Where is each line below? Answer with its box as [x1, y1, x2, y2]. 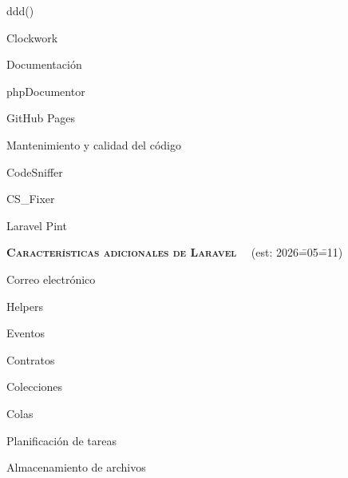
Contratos [6, 351, 55, 368]
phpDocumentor [6, 82, 85, 99]
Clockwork [6, 29, 58, 46]
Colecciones [6, 378, 63, 395]
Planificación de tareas [6, 432, 117, 448]
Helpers [6, 297, 44, 314]
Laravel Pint [6, 217, 67, 233]
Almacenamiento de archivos [6, 459, 146, 476]
